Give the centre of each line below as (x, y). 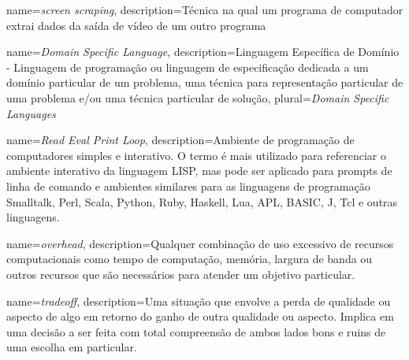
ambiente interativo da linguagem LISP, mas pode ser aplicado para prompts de (199, 171)
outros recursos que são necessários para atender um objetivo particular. (181, 274)
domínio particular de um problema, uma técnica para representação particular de (205, 82)
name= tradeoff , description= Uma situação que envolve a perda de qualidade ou (199, 301)
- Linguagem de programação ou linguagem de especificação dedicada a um (188, 67)
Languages (31, 113)
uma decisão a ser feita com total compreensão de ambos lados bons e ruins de (196, 331)
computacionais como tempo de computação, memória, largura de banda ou (190, 259)
